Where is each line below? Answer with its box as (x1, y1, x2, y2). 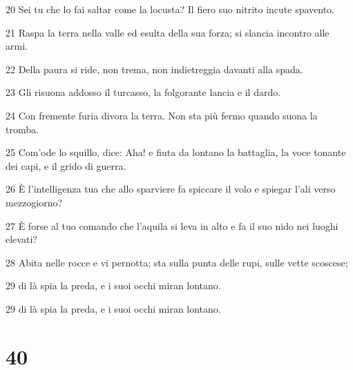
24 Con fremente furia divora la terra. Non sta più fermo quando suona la (6, 108, 318, 122)
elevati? (6, 232, 37, 246)
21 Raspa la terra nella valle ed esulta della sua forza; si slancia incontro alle (6, 25, 330, 39)
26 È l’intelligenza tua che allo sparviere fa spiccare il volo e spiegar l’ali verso (6, 182, 336, 196)
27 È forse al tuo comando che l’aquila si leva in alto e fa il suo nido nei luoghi (6, 218, 338, 233)
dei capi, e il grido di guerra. (6, 158, 126, 173)
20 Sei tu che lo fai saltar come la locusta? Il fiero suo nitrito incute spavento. (6, 2, 334, 16)
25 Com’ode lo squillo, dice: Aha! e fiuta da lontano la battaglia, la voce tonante (6, 145, 346, 159)
